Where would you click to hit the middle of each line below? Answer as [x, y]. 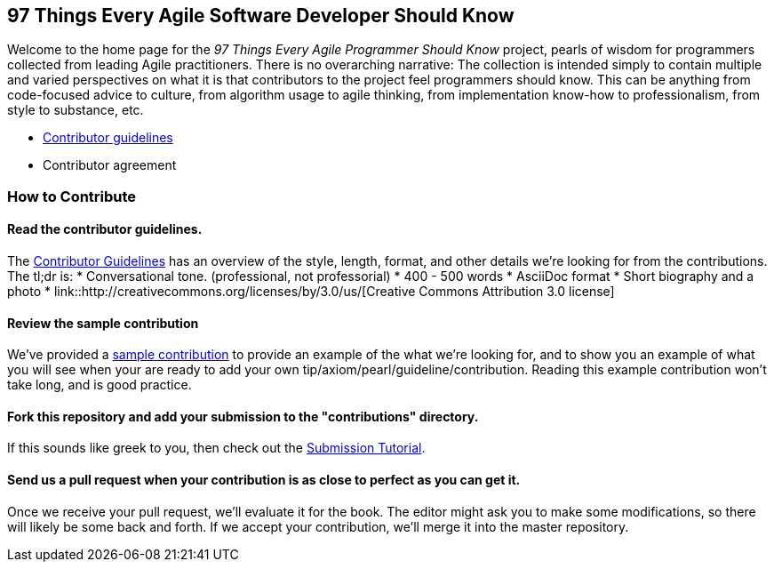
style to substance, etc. [76, 110]
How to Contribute [72, 196]
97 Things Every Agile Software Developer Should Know [261, 16]
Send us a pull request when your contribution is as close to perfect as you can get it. [264, 480]
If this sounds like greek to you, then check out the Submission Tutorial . [216, 448]
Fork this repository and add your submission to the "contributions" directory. [243, 416]
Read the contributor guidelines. [105, 229]
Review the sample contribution [103, 323]
